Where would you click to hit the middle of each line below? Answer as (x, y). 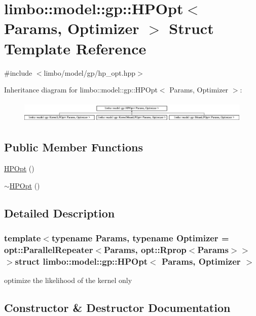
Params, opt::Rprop (145, 250)
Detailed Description (60, 213)
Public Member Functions (74, 147)
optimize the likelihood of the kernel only (68, 280)
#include (18, 72)
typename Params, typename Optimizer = (140, 238)
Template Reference (75, 48)
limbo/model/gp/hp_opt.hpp (90, 72)
